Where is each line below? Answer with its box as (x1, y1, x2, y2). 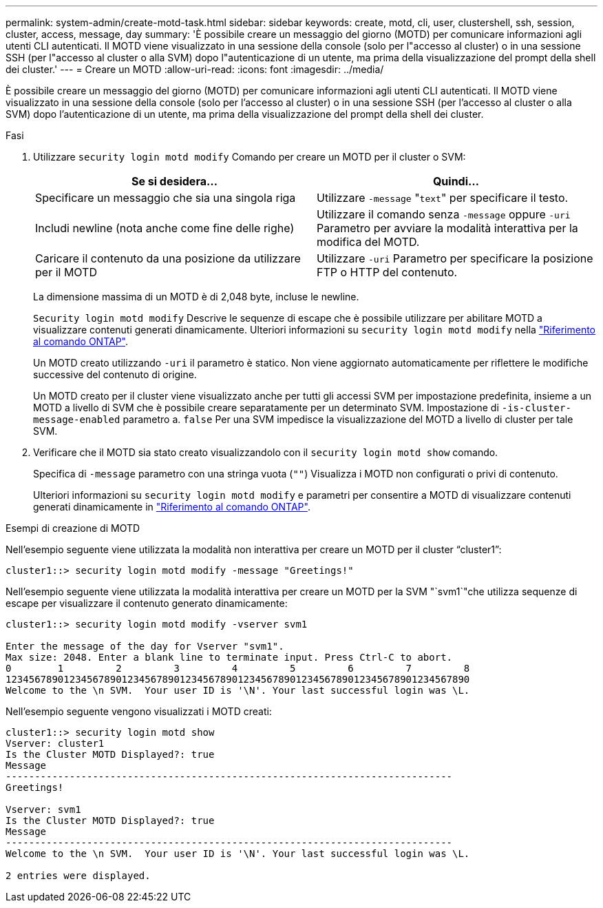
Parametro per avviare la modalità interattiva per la (317, 221, 578, 235)
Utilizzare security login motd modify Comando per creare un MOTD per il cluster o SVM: (33, 151, 466, 163)
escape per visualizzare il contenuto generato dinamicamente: (6, 597, 288, 609)
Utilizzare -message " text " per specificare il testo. (317, 191, 569, 205)
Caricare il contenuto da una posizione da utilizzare (35, 251, 301, 265)
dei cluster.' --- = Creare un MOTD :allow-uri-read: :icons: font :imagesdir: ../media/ (6, 63, 384, 75)
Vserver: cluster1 (6, 738, 105, 749)
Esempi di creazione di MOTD (6, 522, 140, 534)
